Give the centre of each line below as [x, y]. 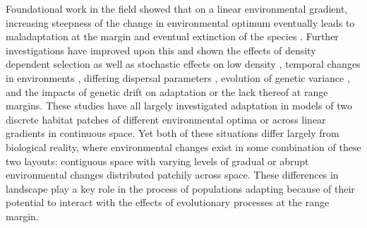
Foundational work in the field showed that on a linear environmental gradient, [177, 8]
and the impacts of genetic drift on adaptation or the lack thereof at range [167, 91]
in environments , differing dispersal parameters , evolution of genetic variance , [178, 77]
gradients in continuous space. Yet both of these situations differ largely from [173, 133]
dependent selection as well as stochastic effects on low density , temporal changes [183, 64]
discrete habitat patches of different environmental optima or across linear [166, 119]
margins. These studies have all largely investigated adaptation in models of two [179, 106]
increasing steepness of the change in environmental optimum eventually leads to [180, 22]
